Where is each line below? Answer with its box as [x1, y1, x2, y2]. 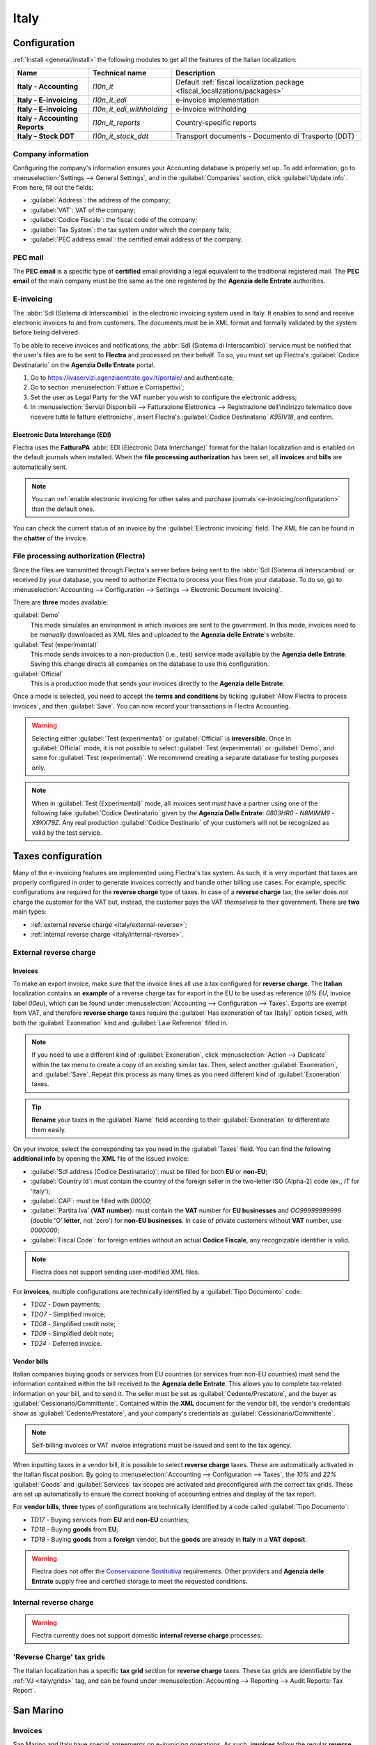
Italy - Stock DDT [17, 131, 75, 141]
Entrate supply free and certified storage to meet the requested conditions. [31, 1577, 248, 1585]
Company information [13, 149, 89, 158]
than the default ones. [31, 505, 95, 513]
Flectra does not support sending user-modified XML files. [31, 1268, 200, 1277]
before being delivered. [13, 328, 80, 336]
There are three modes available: [13, 597, 109, 607]
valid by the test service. [31, 828, 102, 837]
